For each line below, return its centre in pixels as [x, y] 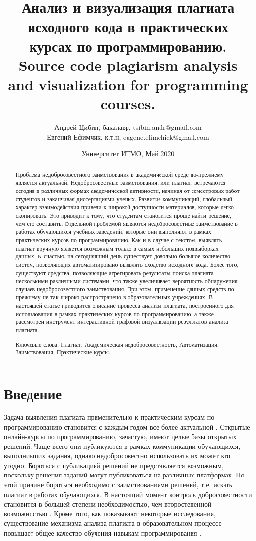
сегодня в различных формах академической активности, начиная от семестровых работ [128, 190]
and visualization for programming [128, 84]
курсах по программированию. [128, 46]
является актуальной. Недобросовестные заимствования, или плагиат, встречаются [121, 182]
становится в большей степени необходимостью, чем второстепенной [108, 504]
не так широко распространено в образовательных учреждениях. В [128, 297]
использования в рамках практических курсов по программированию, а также [114, 313]
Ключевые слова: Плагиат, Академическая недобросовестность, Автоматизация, [117, 344]
